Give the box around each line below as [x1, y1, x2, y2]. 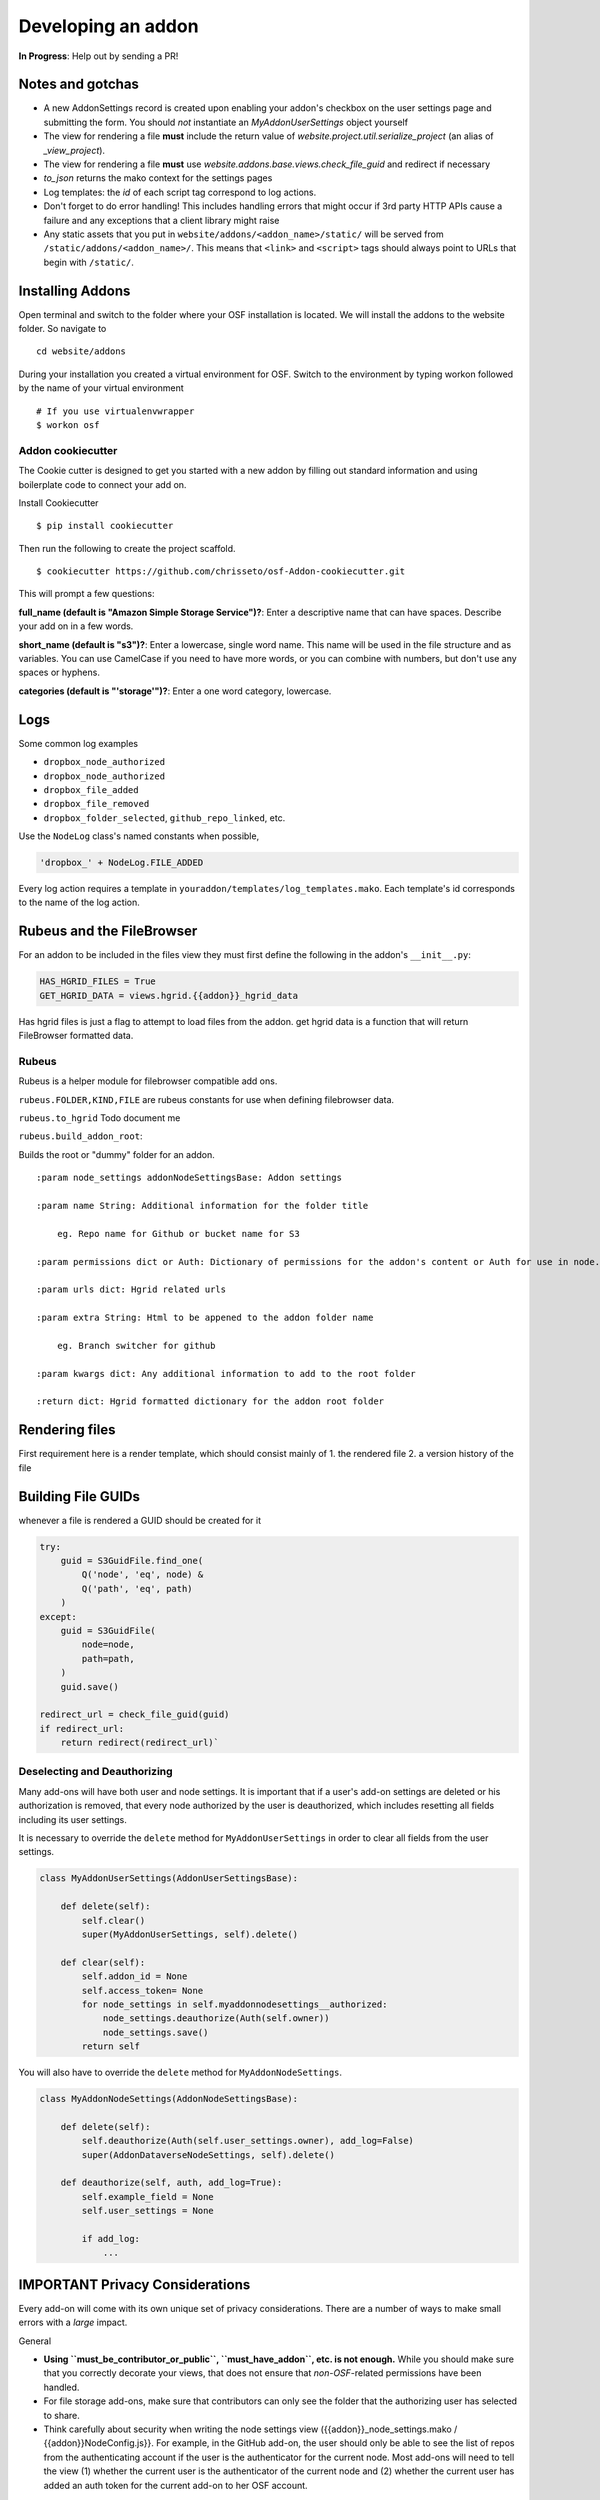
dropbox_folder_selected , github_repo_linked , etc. [43, 811, 286, 824]
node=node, [81, 1639, 135, 1650]
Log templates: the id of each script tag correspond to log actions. [43, 186, 317, 198]
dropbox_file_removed [43, 798, 150, 810]
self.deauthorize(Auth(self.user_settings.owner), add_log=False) [81, 2135, 415, 2147]
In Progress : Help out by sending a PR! [18, 50, 179, 62]
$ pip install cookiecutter [36, 520, 174, 532]
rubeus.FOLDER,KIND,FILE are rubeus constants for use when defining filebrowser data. [18, 1093, 395, 1105]
